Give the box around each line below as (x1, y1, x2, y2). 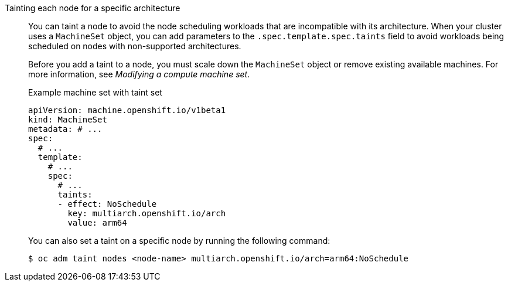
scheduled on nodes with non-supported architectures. (28, 41, 241, 51)
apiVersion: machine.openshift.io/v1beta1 (28, 105, 226, 115)
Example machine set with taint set (28, 87, 162, 97)
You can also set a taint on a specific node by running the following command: (28, 236, 330, 246)
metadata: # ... (28, 124, 103, 134)
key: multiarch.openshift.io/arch (67, 209, 226, 218)
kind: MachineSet (28, 115, 107, 124)
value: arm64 (67, 218, 127, 227)
